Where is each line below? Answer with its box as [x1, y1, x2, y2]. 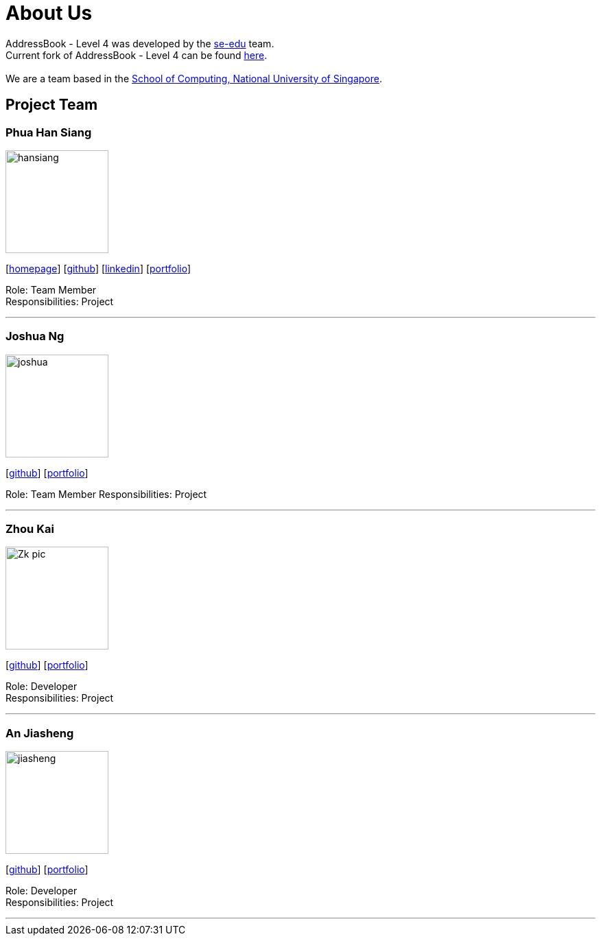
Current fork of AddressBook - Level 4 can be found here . [5, 49, 268, 61]
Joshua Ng [5, 329, 64, 344]
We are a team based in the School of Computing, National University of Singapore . [5, 72, 383, 84]
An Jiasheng [5, 726, 74, 740]
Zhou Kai [5, 522, 54, 536]
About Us [5, 1, 93, 25]
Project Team [5, 96, 98, 114]
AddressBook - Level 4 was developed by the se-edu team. [5, 37, 274, 49]
